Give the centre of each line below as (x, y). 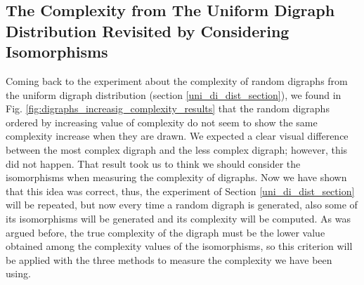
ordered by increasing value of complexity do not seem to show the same (162, 122)
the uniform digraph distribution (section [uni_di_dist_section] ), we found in (174, 94)
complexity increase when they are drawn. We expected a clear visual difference (177, 136)
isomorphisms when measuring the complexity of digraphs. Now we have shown (176, 177)
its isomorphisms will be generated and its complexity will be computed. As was (178, 218)
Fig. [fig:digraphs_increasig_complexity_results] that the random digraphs (168, 108)
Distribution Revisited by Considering (148, 31)
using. (18, 273)
